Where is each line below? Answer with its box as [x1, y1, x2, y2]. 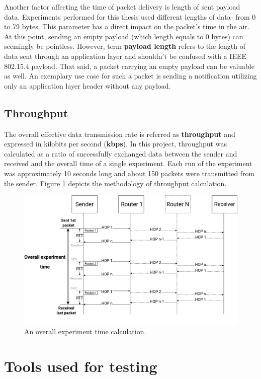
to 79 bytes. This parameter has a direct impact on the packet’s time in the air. [4, 21, 249, 32]
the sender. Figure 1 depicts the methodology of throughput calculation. [4, 178, 227, 188]
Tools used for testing [4, 356, 157, 376]
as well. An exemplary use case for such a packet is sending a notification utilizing [4, 70, 257, 81]
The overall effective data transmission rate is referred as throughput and [4, 128, 235, 139]
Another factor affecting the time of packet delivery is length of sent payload [4, 2, 240, 12]
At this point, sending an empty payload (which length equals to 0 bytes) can [4, 31, 243, 41]
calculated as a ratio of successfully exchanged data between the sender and [4, 148, 237, 159]
